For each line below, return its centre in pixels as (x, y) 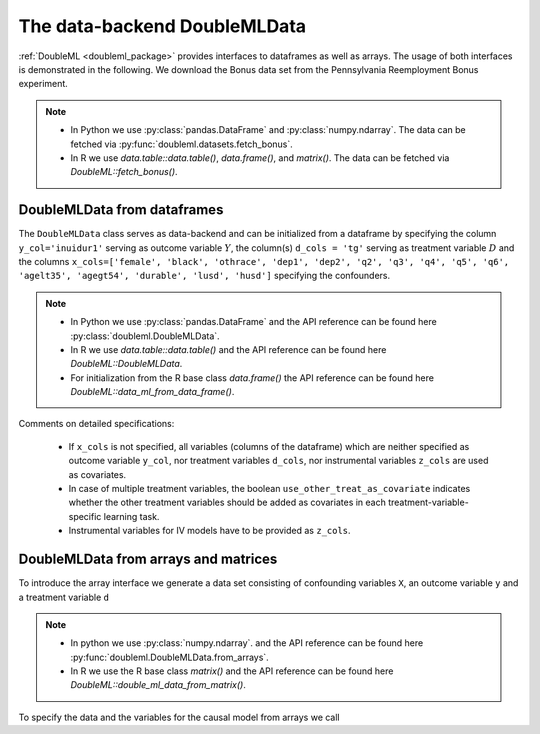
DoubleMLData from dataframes (121, 210)
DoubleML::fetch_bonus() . (124, 172)
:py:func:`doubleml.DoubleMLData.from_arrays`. (169, 657)
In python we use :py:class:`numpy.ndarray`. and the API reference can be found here (247, 643)
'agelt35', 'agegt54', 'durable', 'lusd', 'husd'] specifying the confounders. (204, 276)
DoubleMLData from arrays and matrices (148, 559)
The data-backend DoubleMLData (162, 26)
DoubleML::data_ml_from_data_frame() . (152, 392)
